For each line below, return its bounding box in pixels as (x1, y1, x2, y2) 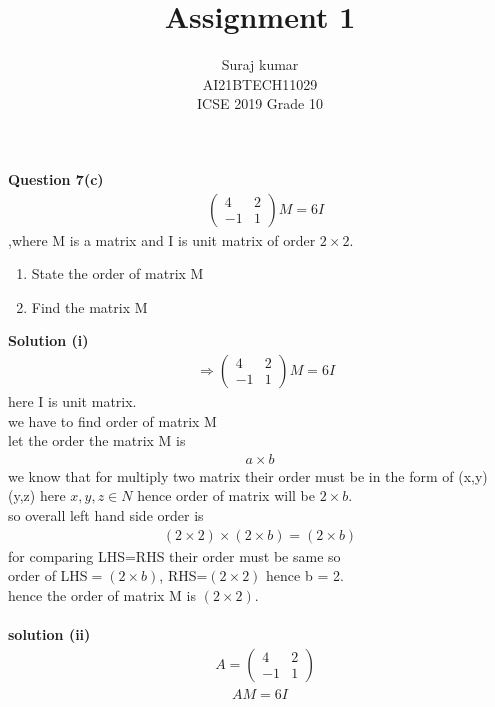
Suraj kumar (221, 54, 299, 75)
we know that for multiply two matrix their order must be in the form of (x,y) (8, 465, 488, 486)
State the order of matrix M (31, 263, 204, 284)
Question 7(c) (8, 168, 104, 189)
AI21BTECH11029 (202, 73, 318, 94)
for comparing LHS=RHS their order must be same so (8, 545, 341, 566)
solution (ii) (8, 623, 91, 644)
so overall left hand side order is (8, 504, 204, 525)
